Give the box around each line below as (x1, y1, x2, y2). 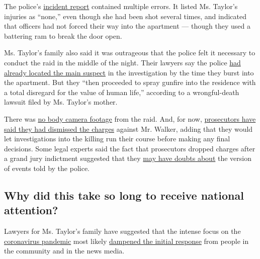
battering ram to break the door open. (4, 30, 122, 41)
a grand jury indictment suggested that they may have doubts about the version (4, 153, 252, 163)
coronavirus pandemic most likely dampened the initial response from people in (4, 235, 249, 246)
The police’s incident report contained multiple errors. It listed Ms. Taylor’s (4, 1, 238, 11)
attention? (4, 202, 58, 218)
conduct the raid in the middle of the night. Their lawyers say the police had (4, 57, 241, 67)
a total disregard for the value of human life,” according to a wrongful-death (4, 87, 239, 97)
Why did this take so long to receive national (4, 187, 244, 203)
